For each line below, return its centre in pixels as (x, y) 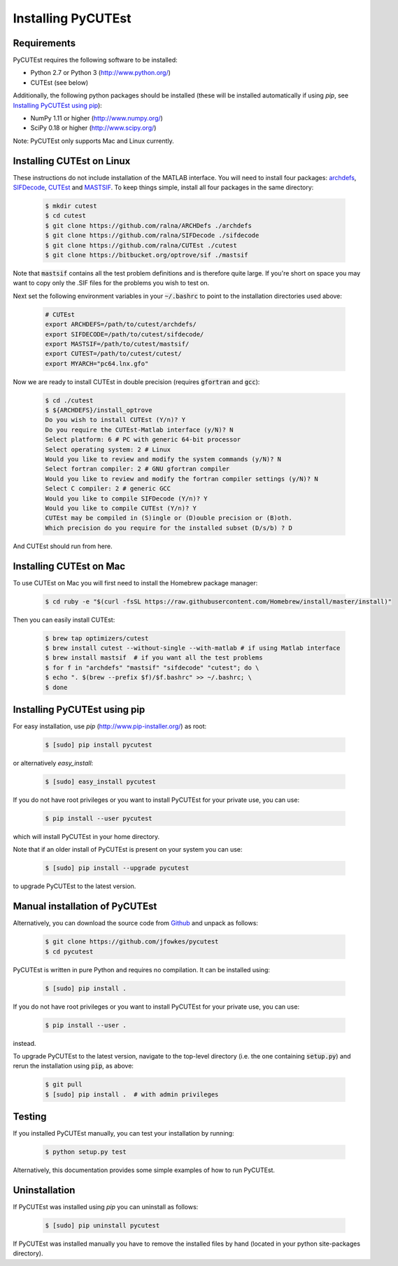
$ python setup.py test (86, 1152)
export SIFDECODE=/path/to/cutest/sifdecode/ (125, 334)
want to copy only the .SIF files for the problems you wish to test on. (111, 283)
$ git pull (64, 1084)
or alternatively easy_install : (53, 763)
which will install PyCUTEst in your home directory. (86, 836)
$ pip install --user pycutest (99, 818)
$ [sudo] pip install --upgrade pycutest (117, 868)
